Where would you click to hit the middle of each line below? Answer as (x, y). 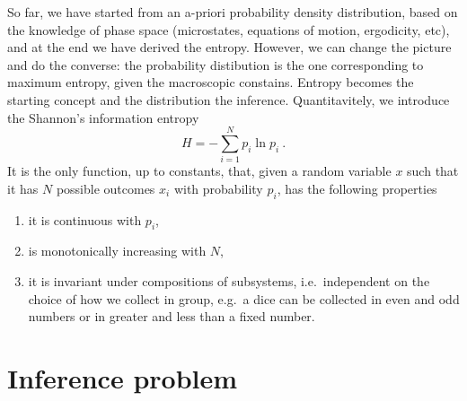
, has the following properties (357, 188)
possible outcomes (106, 188)
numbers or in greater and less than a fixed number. (172, 316)
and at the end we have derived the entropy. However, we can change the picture (229, 47)
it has (23, 188)
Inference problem (123, 378)
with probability (218, 188)
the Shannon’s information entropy (103, 117)
